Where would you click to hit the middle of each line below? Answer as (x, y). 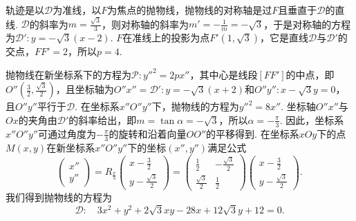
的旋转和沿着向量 (148, 133)
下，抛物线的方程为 (195, 106)
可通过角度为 (67, 133)
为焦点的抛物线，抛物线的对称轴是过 (190, 10)
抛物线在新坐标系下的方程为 (68, 74)
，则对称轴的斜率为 (145, 24)
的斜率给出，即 (103, 119)
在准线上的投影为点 (166, 38)
